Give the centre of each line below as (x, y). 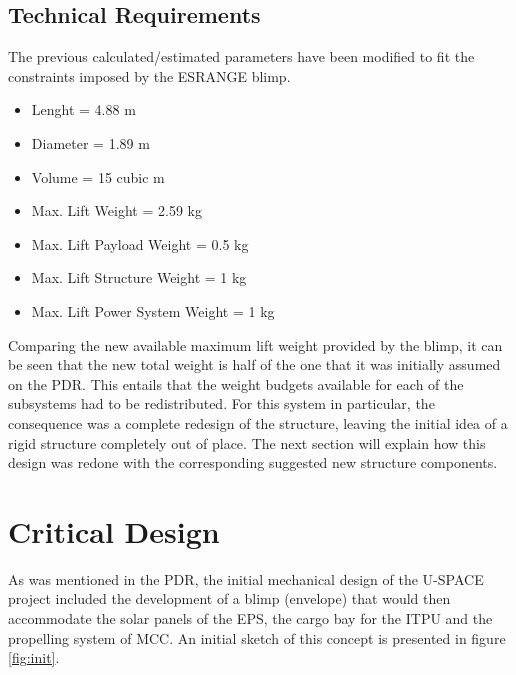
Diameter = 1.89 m (90, 142)
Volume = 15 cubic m (98, 176)
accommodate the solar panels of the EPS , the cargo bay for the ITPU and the (250, 618)
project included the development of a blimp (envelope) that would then (229, 598)
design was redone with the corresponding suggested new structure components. (253, 462)
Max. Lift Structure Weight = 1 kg (139, 277)
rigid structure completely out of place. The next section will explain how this (247, 442)
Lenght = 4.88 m (83, 109)
